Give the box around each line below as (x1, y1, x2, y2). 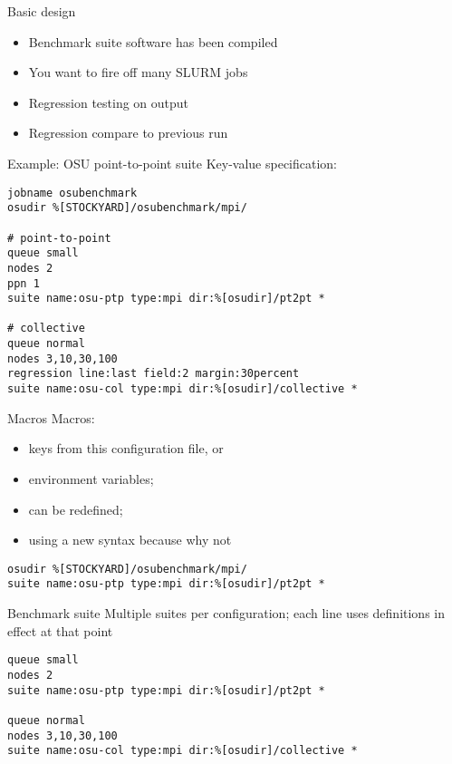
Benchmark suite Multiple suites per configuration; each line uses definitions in (7, 604, 446, 623)
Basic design (7, 2, 76, 20)
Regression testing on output (28, 92, 189, 111)
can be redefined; (28, 499, 123, 518)
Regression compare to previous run (28, 123, 228, 142)
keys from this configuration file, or (28, 439, 224, 458)
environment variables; (28, 469, 154, 488)
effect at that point (7, 621, 113, 640)
